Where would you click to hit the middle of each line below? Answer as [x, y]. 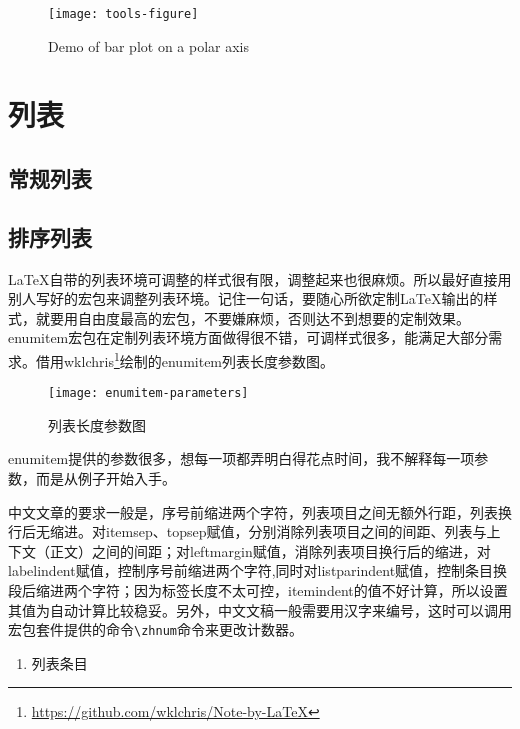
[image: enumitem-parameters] [148, 393]
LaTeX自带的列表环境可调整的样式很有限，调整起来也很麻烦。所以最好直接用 [260, 278]
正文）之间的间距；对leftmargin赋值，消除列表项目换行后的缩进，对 [270, 550]
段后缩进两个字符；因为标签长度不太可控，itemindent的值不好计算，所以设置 [258, 590]
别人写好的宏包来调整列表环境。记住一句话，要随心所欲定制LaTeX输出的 [246, 298]
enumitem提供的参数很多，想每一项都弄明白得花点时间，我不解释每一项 [241, 458]
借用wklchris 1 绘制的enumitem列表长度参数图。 [185, 359]
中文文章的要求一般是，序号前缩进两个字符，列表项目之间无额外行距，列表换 [260, 511]
